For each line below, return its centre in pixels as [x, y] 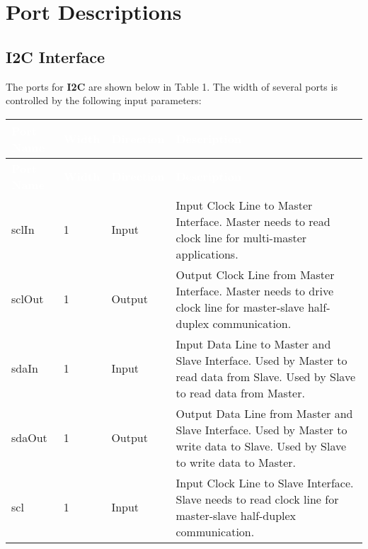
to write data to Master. [236, 462]
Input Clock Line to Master [244, 205]
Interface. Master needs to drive [255, 290]
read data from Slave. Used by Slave [266, 376]
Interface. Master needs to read [253, 221]
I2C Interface [55, 56]
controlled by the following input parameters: [104, 100]
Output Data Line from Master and [264, 413]
